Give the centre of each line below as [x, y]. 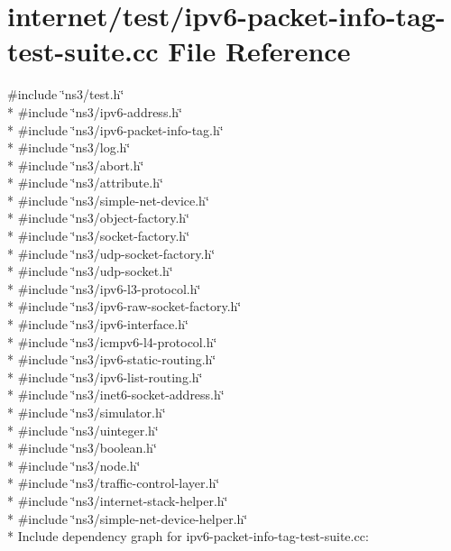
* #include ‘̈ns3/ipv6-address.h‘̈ [95, 111]
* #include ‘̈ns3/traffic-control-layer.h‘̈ [114, 483]
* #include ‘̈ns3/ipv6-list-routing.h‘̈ [105, 377]
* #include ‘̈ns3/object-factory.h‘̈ [98, 218]
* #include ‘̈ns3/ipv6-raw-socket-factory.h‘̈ [124, 306]
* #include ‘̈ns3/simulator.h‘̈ [87, 412]
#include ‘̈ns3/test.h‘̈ [66, 94]
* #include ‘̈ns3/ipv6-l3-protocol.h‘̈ [104, 288]
